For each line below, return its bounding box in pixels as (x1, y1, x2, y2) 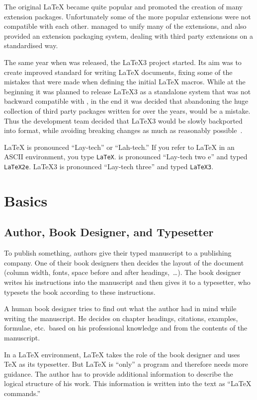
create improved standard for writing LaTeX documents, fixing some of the (4, 67, 233, 77)
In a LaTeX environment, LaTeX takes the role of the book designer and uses (4, 349, 240, 359)
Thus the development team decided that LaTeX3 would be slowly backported (4, 115, 243, 126)
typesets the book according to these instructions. (4, 286, 156, 297)
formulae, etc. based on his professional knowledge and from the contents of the (4, 323, 248, 333)
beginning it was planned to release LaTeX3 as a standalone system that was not (4, 86, 251, 96)
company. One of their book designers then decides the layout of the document (4, 257, 244, 267)
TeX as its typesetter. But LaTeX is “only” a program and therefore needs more (4, 359, 248, 369)
